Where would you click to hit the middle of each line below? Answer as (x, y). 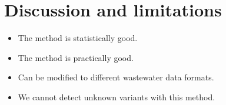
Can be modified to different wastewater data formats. (116, 77)
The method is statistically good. (78, 38)
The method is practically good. (76, 57)
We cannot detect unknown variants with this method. (117, 96)
